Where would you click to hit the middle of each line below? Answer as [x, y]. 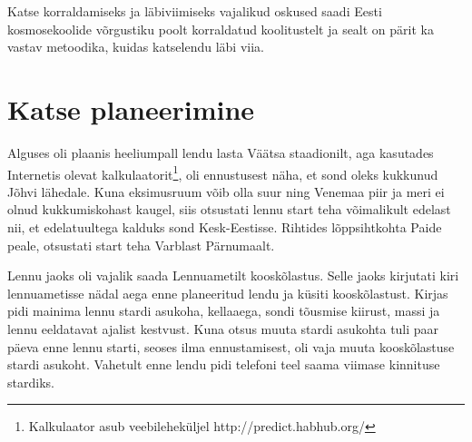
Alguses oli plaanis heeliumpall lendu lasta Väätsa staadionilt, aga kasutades [221, 152]
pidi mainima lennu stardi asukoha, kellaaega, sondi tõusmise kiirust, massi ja [224, 311]
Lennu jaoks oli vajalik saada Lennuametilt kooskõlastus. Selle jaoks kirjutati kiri [233, 275]
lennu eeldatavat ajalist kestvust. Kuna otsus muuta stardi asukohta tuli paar [223, 328]
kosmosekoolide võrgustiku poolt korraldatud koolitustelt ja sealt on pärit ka [221, 29]
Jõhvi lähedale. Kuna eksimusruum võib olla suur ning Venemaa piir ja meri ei [226, 191]
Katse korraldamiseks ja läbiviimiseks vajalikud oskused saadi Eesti [195, 11]
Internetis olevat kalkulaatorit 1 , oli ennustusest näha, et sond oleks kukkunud [223, 172]
